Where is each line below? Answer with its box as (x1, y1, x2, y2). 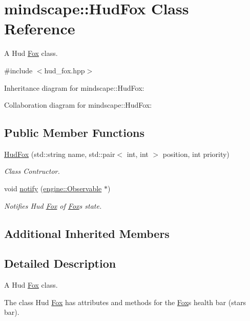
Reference (4, 18, 75, 39)
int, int (127, 148, 149, 159)
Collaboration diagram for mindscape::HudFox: (4, 99, 152, 110)
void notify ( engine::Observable (4, 183, 102, 194)
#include (4, 65, 33, 75)
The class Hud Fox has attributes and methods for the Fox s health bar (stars (4, 296, 246, 307)
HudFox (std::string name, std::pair (4, 148, 115, 159)
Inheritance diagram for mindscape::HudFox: (4, 82, 144, 93)
